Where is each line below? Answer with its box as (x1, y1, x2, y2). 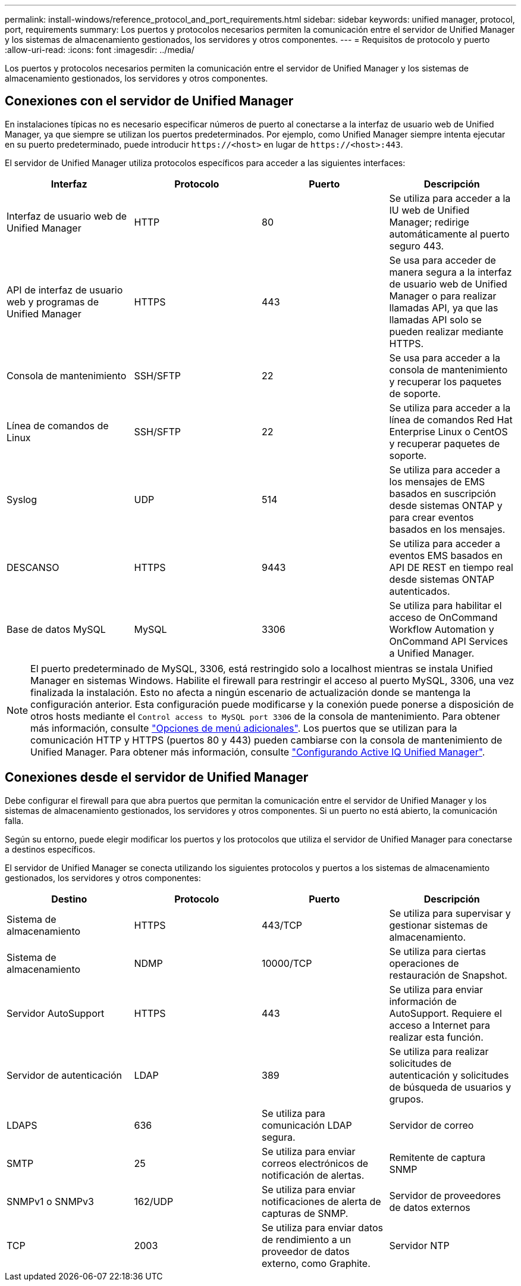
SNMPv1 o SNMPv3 (7, 1195, 94, 1207)
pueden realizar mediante (389, 325, 504, 338)
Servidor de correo (389, 1119, 474, 1131)
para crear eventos (389, 511, 474, 523)
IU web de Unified (389, 204, 470, 216)
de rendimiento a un (262, 1233, 351, 1246)
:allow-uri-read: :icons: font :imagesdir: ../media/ (5, 45, 194, 55)
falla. (5, 815, 24, 826)
